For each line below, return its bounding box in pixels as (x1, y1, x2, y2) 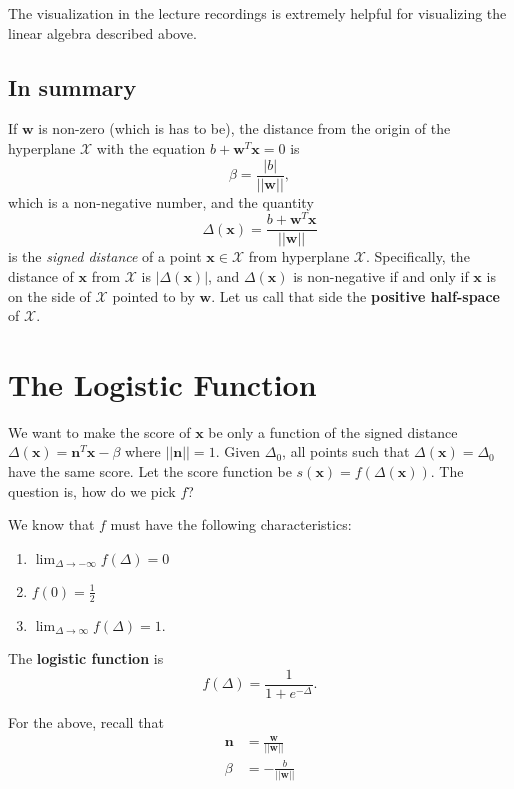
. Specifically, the (366, 246, 470, 267)
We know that (8, 514, 95, 535)
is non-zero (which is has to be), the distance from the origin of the (38, 118, 451, 139)
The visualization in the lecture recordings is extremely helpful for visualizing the (8, 3, 507, 23)
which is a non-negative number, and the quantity (8, 191, 314, 212)
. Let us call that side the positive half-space (211, 285, 500, 306)
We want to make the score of (8, 421, 191, 442)
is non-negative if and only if (293, 265, 469, 286)
